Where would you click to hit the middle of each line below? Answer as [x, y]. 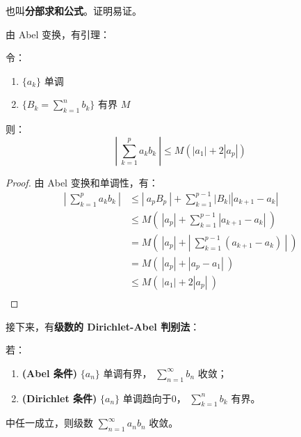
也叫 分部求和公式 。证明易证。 [74, 10]
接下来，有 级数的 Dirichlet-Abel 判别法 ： [103, 326]
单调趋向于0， [154, 398]
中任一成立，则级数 [49, 423]
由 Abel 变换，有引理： [58, 34]
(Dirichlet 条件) [59, 398]
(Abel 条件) [50, 373]
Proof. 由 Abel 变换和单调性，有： [82, 182]
